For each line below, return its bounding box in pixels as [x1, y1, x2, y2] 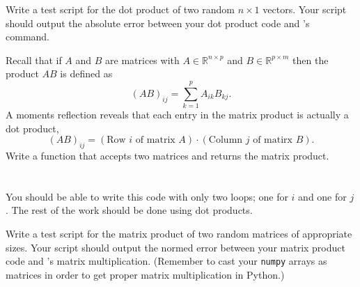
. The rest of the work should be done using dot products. [6, 203, 253, 217]
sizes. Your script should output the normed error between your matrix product [6, 240, 345, 254]
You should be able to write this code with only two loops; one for [6, 189, 288, 203]
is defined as [60, 66, 113, 81]
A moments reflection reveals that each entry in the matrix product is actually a [6, 107, 349, 122]
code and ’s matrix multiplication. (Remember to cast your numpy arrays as [6, 254, 327, 268]
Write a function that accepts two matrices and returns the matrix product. [6, 148, 329, 163]
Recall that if [6, 52, 62, 67]
